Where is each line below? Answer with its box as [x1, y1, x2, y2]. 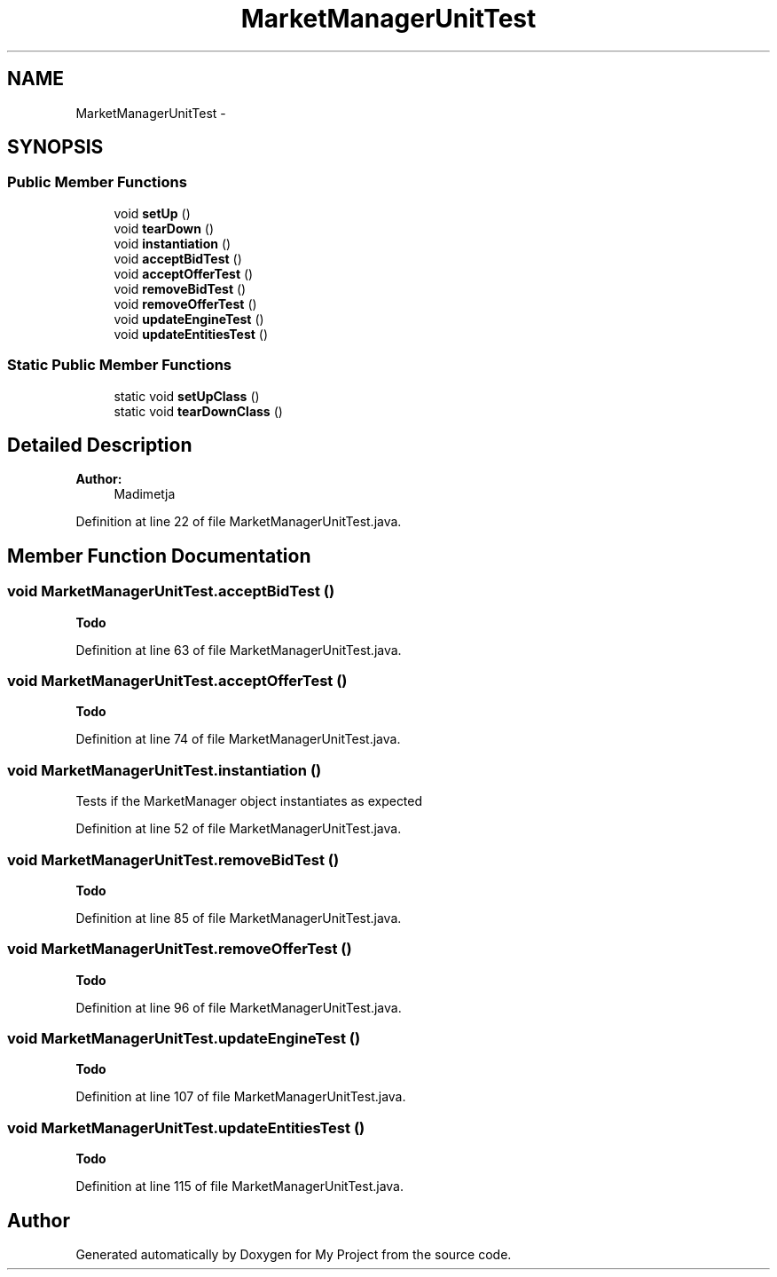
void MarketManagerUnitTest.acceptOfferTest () [7, 672, 348, 690]
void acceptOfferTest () [114, 265, 254, 281]
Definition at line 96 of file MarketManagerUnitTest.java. [75, 999, 402, 1015]
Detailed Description [7, 433, 192, 456]
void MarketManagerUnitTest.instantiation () [7, 761, 322, 779]
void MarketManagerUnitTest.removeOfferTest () [7, 940, 352, 958]
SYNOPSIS [7, 136, 104, 159]
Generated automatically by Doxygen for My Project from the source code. [75, 1246, 512, 1262]
